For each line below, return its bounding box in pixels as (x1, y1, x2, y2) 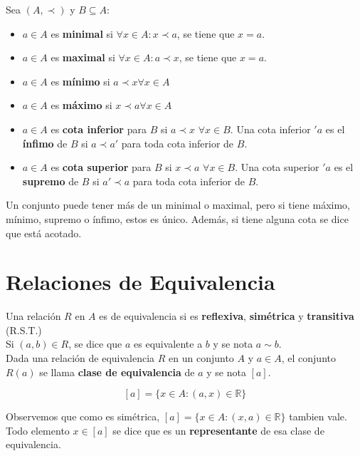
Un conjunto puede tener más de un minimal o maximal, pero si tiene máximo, (6, 197, 350, 212)
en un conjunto (169, 351, 234, 366)
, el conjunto (281, 351, 336, 366)
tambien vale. (289, 409, 347, 424)
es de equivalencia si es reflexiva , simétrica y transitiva (99, 309, 354, 323)
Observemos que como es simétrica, (6, 409, 160, 424)
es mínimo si (51, 73, 110, 88)
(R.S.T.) (6, 322, 42, 337)
